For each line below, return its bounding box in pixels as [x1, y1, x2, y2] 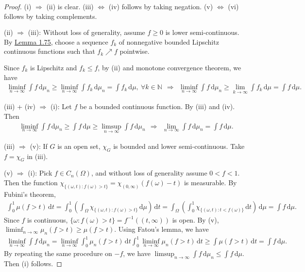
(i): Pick [28, 168, 52, 178]
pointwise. [119, 46, 150, 56]
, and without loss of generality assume [91, 168, 207, 178]
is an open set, [57, 141, 101, 151]
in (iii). [27, 151, 48, 161]
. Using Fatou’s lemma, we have [114, 224, 209, 234]
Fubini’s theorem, [4, 189, 56, 199]
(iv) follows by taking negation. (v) [108, 1, 213, 11]
